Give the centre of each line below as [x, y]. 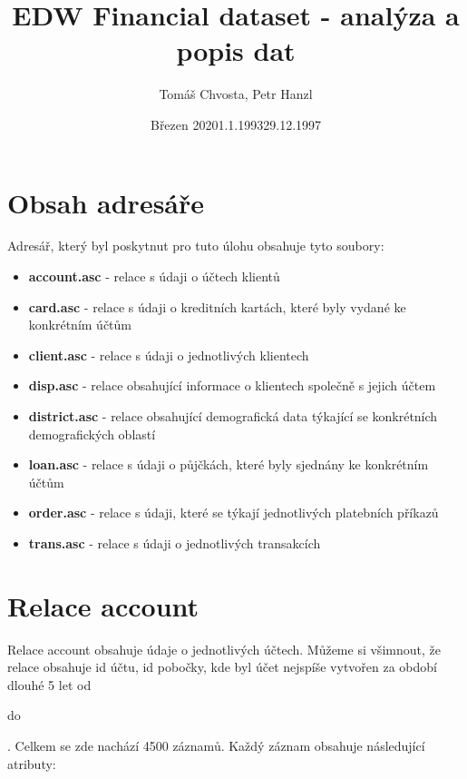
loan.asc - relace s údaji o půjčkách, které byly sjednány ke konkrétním [229, 464]
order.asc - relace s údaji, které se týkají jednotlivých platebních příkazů [233, 513]
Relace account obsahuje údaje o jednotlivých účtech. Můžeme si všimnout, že [224, 649]
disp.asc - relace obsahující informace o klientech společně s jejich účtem [232, 385]
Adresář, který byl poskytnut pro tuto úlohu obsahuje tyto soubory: [196, 246]
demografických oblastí [92, 434]
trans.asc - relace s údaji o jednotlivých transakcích [175, 542]
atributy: [32, 763]
